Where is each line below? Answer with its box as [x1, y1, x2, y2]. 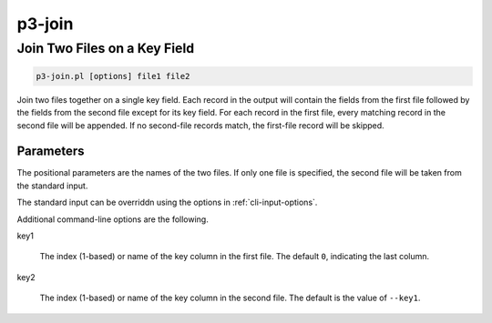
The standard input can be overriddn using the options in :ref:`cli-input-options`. [16, 197, 318, 208]
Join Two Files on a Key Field [16, 40, 195, 56]
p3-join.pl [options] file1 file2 [36, 71, 190, 81]
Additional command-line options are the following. [16, 214, 209, 225]
